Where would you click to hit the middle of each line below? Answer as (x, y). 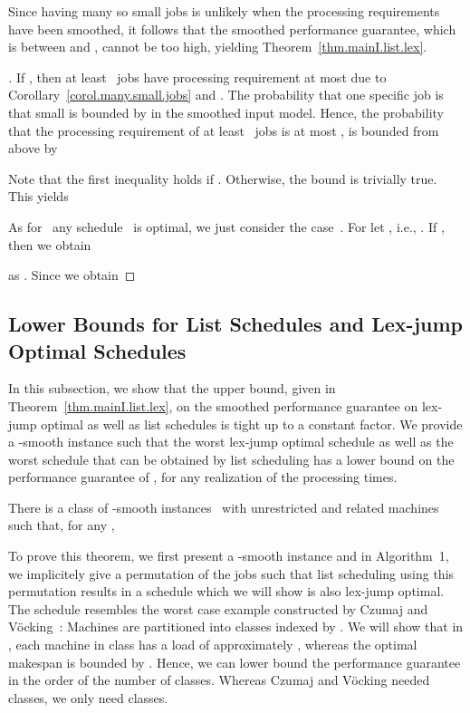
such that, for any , (62, 525)
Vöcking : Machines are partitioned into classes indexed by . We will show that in (236, 626)
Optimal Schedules (97, 350)
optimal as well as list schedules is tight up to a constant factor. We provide (252, 424)
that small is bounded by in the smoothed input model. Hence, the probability (226, 112)
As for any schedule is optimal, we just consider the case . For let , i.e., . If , (226, 226)
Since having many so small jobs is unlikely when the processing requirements (224, 11)
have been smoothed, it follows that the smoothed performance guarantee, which (232, 29)
